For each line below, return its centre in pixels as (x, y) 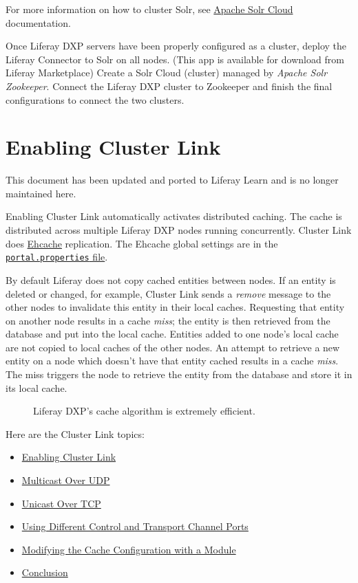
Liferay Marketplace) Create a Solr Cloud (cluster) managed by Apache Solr (167, 73)
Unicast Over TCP (61, 503)
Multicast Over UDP (66, 480)
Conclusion (45, 572)
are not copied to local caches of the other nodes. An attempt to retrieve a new (173, 347)
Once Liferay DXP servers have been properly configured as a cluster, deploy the (176, 46)
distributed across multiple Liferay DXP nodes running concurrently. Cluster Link (179, 230)
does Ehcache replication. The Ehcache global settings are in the (142, 243)
